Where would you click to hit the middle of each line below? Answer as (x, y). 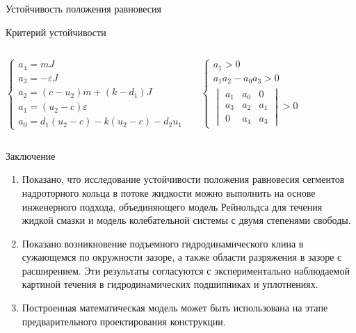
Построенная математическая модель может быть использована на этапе (175, 308)
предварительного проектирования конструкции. (124, 321)
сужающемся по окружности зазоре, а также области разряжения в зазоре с (182, 257)
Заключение (31, 155)
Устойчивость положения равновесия (83, 8)
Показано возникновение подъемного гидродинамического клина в (163, 243)
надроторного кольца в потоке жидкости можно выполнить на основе (169, 192)
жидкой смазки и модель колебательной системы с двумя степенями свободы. (186, 220)
